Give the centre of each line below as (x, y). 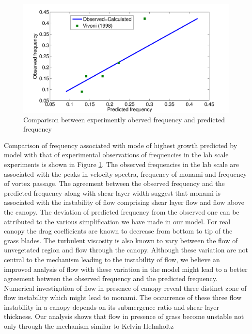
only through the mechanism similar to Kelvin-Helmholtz (89, 326)
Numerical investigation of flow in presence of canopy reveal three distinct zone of (125, 288)
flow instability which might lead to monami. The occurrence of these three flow (123, 297)
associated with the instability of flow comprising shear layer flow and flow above (124, 202)
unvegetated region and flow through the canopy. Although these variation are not (126, 250)
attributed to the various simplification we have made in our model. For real (117, 221)
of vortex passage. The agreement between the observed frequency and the (114, 183)
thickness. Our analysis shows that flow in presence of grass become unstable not (124, 316)
